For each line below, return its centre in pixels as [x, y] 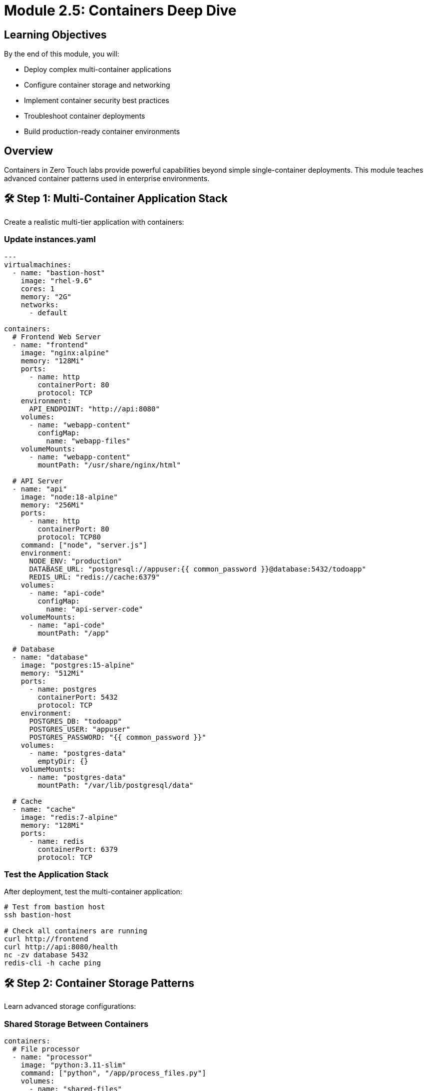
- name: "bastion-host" [59, 272]
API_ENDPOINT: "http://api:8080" [94, 409]
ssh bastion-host [38, 915]
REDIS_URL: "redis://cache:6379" [94, 577]
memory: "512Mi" [52, 673]
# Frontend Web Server [56, 337]
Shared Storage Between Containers [76, 1024]
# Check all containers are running [76, 931]
